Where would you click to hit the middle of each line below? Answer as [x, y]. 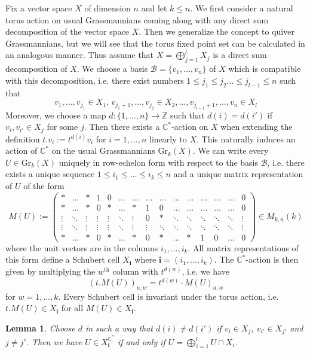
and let [154, 8]
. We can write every [231, 150]
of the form [44, 185]
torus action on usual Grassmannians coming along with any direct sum [137, 19]
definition [23, 139]
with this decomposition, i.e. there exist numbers [95, 80]
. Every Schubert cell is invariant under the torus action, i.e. [168, 296]
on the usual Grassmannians [103, 150]
